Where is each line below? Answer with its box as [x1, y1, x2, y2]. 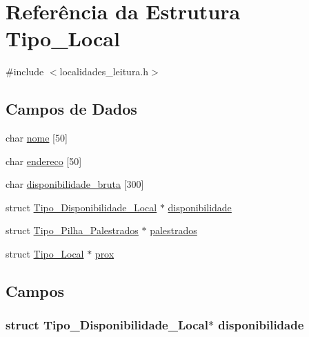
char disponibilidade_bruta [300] [6, 177, 144, 191]
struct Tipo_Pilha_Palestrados [6, 223, 139, 238]
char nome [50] [6, 131, 68, 145]
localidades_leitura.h [59, 64, 149, 79]
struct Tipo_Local [6, 247, 84, 261]
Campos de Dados [6, 98, 137, 119]
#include [6, 64, 44, 79]
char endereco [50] [6, 153, 82, 168]
